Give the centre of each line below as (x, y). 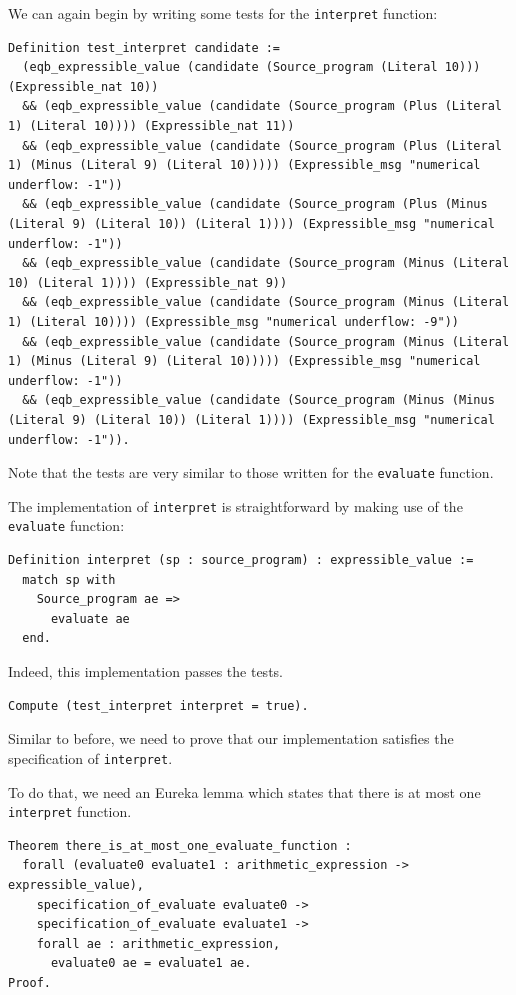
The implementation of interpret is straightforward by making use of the (235, 505)
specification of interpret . (90, 757)
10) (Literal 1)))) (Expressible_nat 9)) (148, 282)
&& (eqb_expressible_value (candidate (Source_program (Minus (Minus (258, 400)
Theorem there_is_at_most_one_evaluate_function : (180, 845)
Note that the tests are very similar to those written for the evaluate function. (251, 472)
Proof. (29, 982)
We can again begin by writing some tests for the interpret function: (223, 13)
